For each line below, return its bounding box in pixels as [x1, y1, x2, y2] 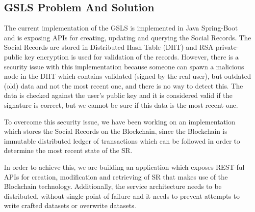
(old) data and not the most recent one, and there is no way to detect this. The [4, 80, 243, 91]
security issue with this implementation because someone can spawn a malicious [4, 61, 244, 71]
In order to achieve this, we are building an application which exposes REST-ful [4, 161, 245, 172]
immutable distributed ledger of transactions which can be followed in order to [4, 135, 240, 146]
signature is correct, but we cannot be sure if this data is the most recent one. [4, 99, 238, 110]
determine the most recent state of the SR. [4, 145, 132, 155]
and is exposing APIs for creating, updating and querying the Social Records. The [4, 32, 251, 42]
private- [215, 42, 239, 52]
